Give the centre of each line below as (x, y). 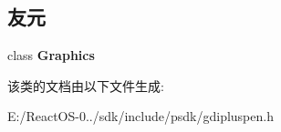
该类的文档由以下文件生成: (86, 85)
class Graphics (51, 55)
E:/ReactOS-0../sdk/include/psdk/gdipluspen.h (140, 116)
